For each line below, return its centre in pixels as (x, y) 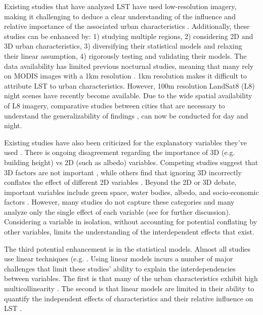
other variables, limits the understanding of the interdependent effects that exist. (129, 232)
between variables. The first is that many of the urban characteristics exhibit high (131, 278)
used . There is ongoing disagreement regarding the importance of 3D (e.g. (120, 152)
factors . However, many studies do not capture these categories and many (119, 202)
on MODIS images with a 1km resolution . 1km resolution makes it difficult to (126, 76)
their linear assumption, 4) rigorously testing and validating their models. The (125, 55)
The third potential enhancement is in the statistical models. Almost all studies (127, 248)
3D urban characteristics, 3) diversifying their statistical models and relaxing (123, 46)
